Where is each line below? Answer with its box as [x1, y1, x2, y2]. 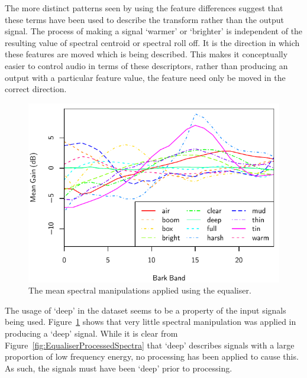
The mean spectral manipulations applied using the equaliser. [28, 284, 251, 296]
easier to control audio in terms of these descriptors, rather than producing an [5, 59, 288, 71]
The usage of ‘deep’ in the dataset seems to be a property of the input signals [5, 304, 286, 316]
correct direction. [5, 83, 67, 95]
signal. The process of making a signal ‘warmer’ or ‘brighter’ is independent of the [5, 25, 303, 37]
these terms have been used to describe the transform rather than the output [5, 13, 284, 25]
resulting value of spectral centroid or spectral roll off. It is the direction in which [5, 36, 300, 48]
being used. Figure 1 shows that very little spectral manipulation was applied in [5, 315, 296, 328]
